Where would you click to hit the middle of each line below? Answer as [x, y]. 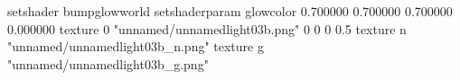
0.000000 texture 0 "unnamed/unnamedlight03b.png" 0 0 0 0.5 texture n [207, 28]
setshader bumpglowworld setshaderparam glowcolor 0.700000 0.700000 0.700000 [230, 11]
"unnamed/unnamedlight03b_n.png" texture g [136, 46]
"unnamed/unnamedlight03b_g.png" [108, 63]
